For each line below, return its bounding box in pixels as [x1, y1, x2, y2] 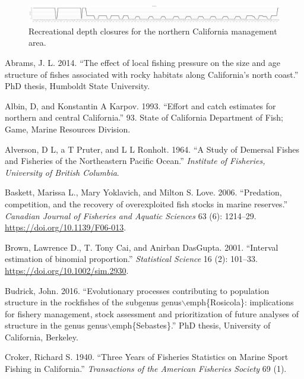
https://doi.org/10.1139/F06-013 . [5, 221, 126, 233]
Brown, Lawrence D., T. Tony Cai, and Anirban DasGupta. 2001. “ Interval [5, 241, 278, 253]
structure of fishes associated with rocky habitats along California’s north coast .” [5, 68, 299, 80]
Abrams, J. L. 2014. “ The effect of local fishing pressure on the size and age [5, 56, 281, 68]
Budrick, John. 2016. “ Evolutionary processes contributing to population [5, 284, 270, 296]
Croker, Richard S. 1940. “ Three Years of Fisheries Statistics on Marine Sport [5, 350, 289, 363]
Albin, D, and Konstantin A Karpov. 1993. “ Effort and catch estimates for [5, 99, 276, 112]
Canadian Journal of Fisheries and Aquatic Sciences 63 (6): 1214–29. [5, 209, 256, 222]
